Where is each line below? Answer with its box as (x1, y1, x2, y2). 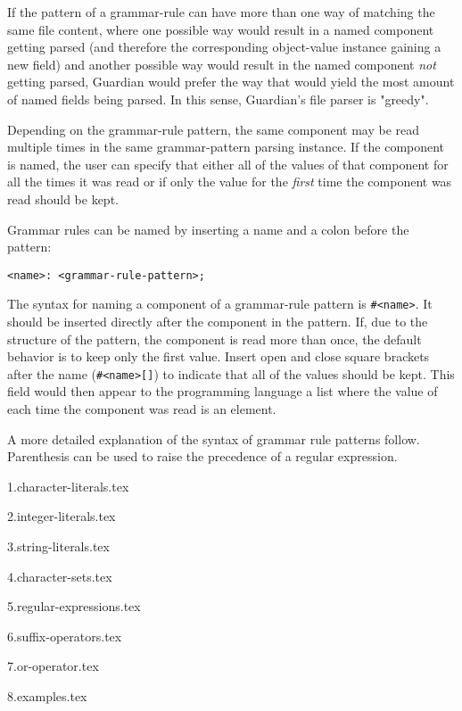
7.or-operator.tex (7, 657, 99, 675)
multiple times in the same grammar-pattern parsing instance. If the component (7, 137, 445, 156)
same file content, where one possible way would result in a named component (7, 20, 434, 38)
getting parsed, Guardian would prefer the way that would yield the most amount (7, 72, 455, 91)
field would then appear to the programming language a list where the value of (7, 382, 438, 401)
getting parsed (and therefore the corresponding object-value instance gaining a (7, 37, 441, 56)
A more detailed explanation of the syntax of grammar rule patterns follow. (7, 429, 420, 448)
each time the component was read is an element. (7, 400, 276, 418)
